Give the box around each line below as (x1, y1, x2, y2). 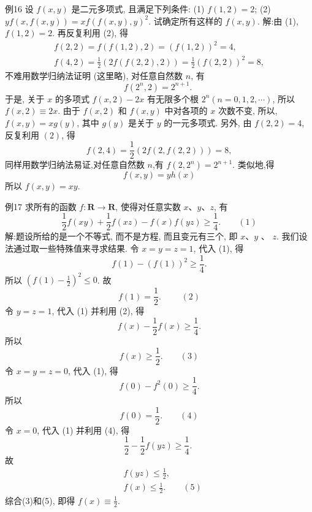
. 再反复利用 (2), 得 (52, 26, 128, 39)
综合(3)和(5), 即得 (5, 494, 75, 506)
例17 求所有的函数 (5, 200, 77, 213)
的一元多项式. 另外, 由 (164, 116, 252, 129)
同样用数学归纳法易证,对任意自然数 (5, 158, 145, 171)
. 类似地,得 (232, 158, 275, 171)
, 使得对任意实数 (115, 200, 181, 213)
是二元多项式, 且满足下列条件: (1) (71, 2, 205, 15)
